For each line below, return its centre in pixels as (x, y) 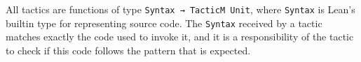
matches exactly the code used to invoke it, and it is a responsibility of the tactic (180, 37)
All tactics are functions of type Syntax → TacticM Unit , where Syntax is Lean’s (180, 9)
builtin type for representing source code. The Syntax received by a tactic (164, 23)
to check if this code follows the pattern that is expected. (128, 50)
